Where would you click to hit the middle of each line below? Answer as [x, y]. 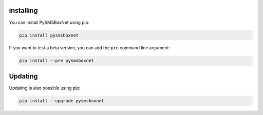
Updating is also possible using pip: [45, 88]
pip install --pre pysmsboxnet [57, 61]
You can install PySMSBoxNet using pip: [49, 22]
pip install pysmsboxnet [49, 35]
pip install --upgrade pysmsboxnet [62, 101]
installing [23, 10]
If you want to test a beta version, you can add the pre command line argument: [89, 48]
